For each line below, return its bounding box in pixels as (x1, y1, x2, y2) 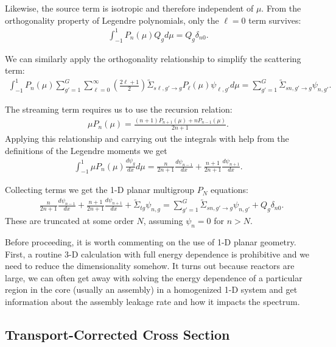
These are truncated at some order (5, 214, 134, 227)
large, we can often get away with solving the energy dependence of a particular (5, 271, 303, 284)
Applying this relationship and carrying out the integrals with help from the (5, 132, 289, 145)
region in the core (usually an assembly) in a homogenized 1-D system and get (5, 283, 298, 296)
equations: (211, 183, 249, 196)
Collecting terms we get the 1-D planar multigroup (5, 183, 195, 196)
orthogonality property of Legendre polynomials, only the (5, 13, 219, 26)
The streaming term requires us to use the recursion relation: (5, 103, 233, 116)
